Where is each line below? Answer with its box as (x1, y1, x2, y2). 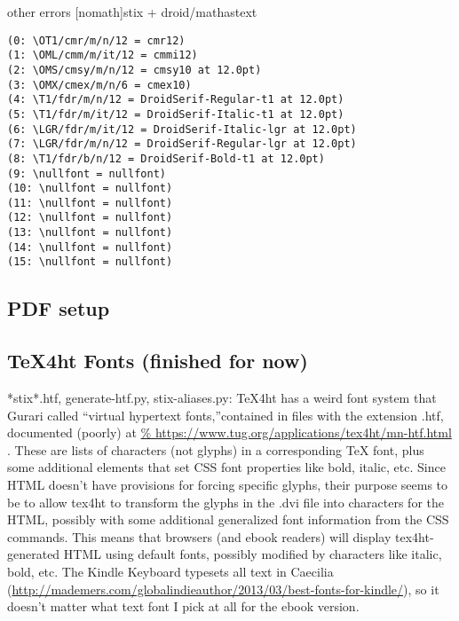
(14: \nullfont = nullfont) (7, 240, 173, 254)
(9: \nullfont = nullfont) (7, 167, 166, 180)
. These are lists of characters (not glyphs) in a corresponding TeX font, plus (7, 440, 424, 459)
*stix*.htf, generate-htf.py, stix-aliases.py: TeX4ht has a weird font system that (7, 389, 437, 407)
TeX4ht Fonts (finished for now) (7, 347, 308, 374)
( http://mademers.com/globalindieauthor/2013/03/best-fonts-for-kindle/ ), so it (7, 579, 439, 598)
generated (7, 545, 60, 563)
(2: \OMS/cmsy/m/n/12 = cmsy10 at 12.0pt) (7, 63, 262, 76)
